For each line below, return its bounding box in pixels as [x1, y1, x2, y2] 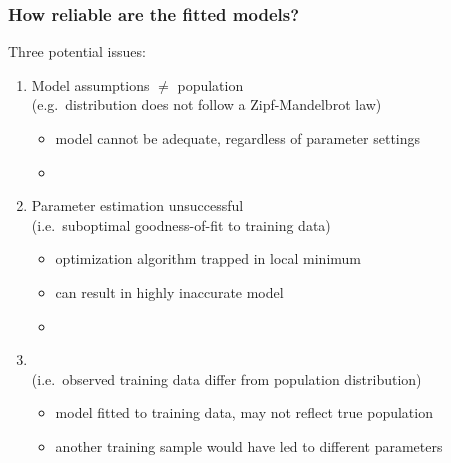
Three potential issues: [8, 41, 146, 62]
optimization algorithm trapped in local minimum [55, 248, 361, 269]
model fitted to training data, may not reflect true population [55, 402, 433, 423]
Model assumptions [31, 74, 150, 95]
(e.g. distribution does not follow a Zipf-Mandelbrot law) [31, 94, 382, 115]
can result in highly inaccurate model [55, 281, 284, 302]
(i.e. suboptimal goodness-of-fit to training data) [31, 214, 331, 235]
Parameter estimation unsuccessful [31, 195, 244, 216]
